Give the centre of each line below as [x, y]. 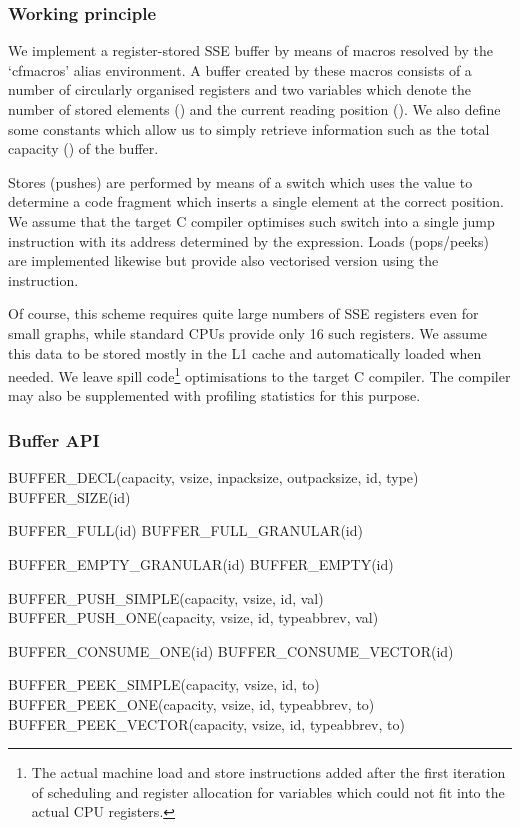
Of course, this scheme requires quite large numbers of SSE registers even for [243, 313]
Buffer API [54, 439]
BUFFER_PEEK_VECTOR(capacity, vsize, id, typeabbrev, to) [206, 723]
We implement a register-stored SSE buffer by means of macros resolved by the [250, 50]
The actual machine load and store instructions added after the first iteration [268, 772]
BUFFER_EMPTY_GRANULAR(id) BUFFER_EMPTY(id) [201, 563]
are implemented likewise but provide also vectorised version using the [223, 260]
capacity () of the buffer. [83, 148]
